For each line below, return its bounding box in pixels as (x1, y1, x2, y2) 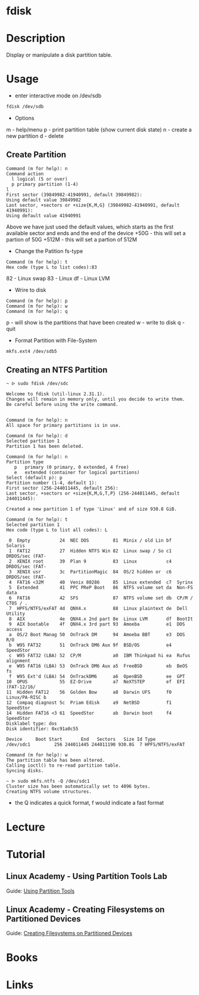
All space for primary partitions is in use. (6, 423, 121, 429)
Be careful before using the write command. (6, 402, 119, 408)
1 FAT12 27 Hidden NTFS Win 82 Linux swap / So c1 (8, 548, 172, 554)
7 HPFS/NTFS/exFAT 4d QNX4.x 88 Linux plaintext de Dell (8, 606, 188, 612)
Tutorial (6, 847, 46, 861)
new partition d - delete (6, 132, 64, 139)
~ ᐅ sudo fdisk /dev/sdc (6, 381, 69, 387)
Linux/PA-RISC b (6, 695, 46, 701)
